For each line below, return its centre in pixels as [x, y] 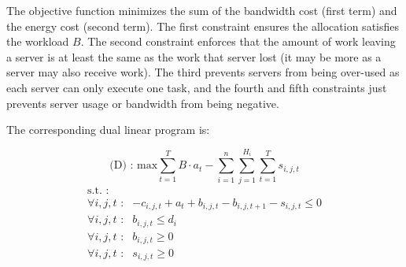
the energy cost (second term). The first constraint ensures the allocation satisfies [203, 26]
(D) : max [134, 166]
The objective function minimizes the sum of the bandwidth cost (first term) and [202, 10]
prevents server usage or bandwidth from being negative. [143, 103]
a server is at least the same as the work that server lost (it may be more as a [194, 56]
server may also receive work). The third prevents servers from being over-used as [203, 72]
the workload [38, 41]
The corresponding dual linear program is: [108, 130]
